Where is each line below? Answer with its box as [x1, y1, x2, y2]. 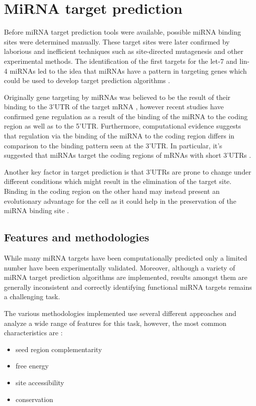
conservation [15, 394, 53, 404]
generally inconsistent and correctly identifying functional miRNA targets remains [4, 281, 252, 292]
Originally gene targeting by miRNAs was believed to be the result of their [4, 91, 231, 102]
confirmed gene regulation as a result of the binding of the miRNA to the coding [4, 111, 248, 121]
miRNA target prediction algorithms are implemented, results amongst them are [4, 272, 248, 282]
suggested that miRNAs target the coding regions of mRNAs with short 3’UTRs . [4, 150, 251, 160]
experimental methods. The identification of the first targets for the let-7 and [4, 55, 237, 66]
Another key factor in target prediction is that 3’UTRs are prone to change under [4, 166, 252, 177]
